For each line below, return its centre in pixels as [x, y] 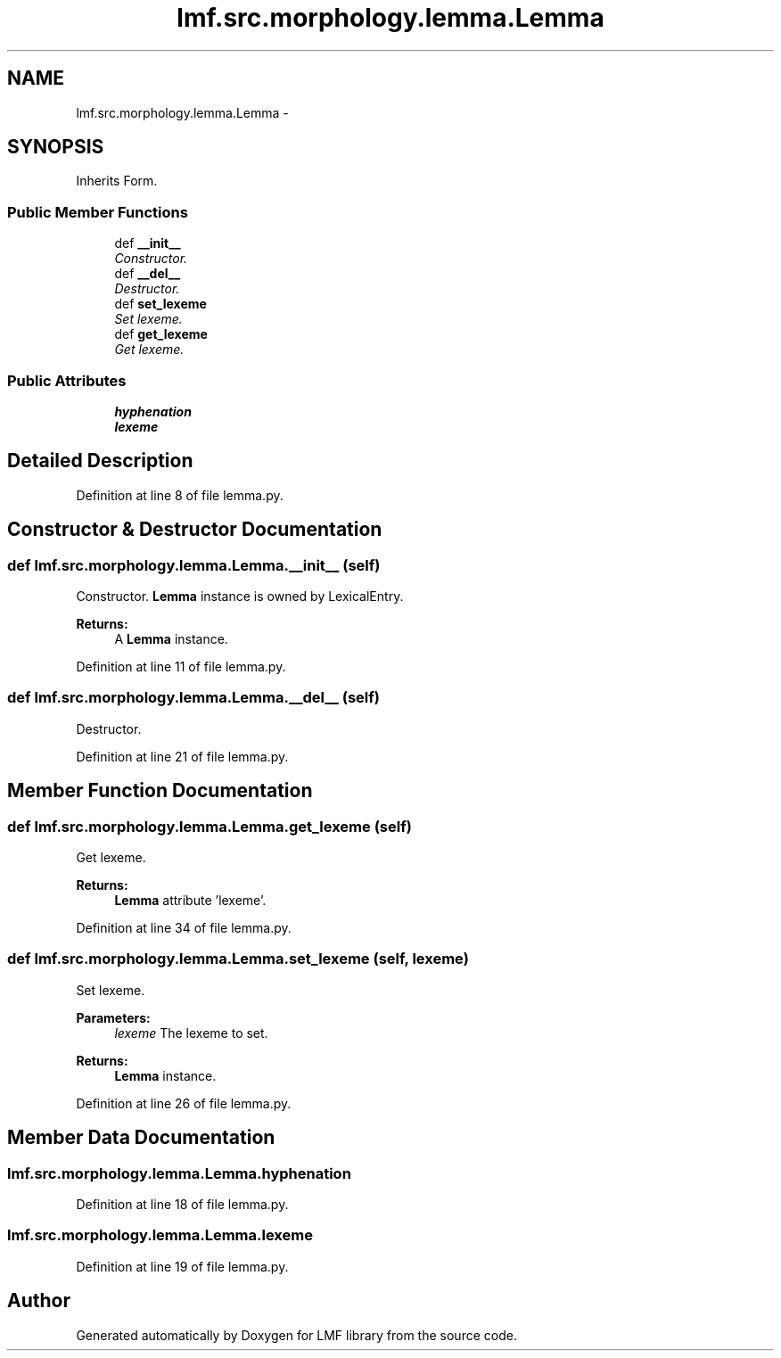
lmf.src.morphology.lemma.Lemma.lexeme [160, 1235]
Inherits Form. [117, 181]
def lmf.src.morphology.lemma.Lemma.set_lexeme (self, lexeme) [238, 959]
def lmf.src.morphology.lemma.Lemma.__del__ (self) [193, 698]
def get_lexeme [161, 334]
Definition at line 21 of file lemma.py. [182, 756]
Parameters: [113, 1017]
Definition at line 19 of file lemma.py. [182, 1266]
